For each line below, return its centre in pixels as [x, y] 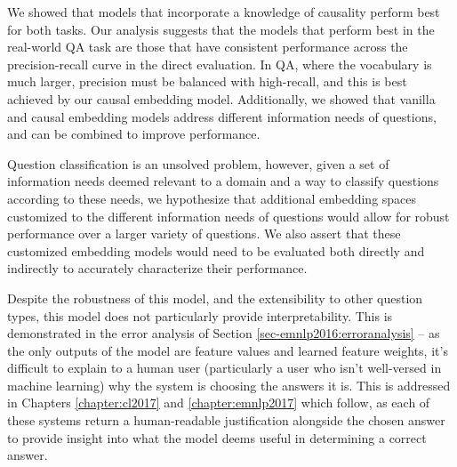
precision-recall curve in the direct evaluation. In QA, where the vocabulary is [220, 64]
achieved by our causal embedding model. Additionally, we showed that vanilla [221, 98]
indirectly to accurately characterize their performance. [157, 268]
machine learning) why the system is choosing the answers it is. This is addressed [229, 385]
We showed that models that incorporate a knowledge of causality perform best [224, 12]
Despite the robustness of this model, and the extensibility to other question [215, 298]
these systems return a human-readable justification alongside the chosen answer [226, 420]
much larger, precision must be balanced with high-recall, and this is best [207, 81]
